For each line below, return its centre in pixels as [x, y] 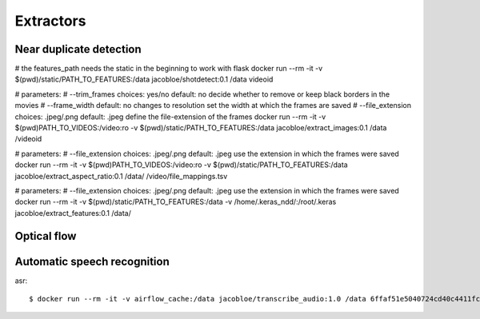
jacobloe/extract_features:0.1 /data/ [73, 213]
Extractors [50, 21]
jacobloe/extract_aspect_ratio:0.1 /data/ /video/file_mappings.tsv [121, 176]
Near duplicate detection [78, 49]
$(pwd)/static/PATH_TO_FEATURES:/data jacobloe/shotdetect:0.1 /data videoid [144, 79]
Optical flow [46, 236]
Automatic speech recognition [92, 261]
